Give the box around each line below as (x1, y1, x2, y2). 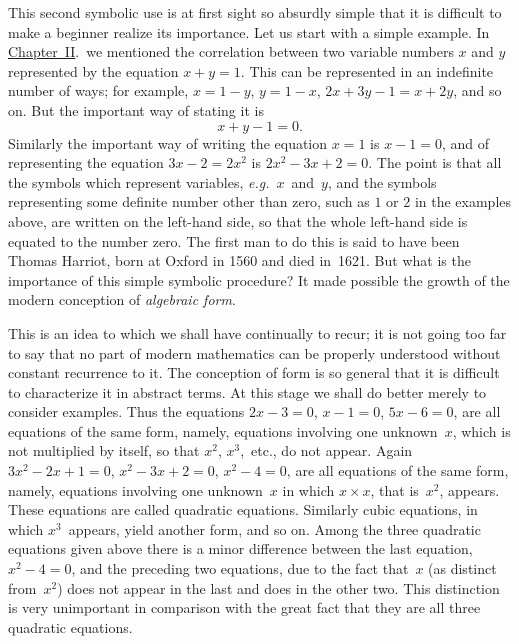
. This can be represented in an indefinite (240, 60, 494, 81)
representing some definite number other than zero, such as (8, 191, 370, 212)
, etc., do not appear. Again (240, 440, 413, 461)
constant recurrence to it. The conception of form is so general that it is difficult (8, 362, 500, 383)
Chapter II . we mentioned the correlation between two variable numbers (8, 41, 454, 62)
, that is (370, 479, 419, 500)
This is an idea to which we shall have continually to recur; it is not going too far (8, 322, 507, 343)
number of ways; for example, (8, 80, 189, 101)
